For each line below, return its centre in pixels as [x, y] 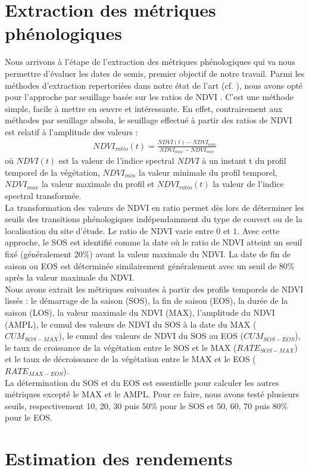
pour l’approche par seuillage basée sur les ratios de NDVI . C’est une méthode [149, 97]
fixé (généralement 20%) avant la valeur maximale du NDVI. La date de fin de [148, 254]
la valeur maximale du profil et [98, 184]
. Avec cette [258, 230]
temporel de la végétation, [52, 172]
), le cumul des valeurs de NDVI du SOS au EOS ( [151, 336]
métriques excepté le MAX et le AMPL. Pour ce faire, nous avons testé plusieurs [152, 394]
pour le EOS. [29, 417]
